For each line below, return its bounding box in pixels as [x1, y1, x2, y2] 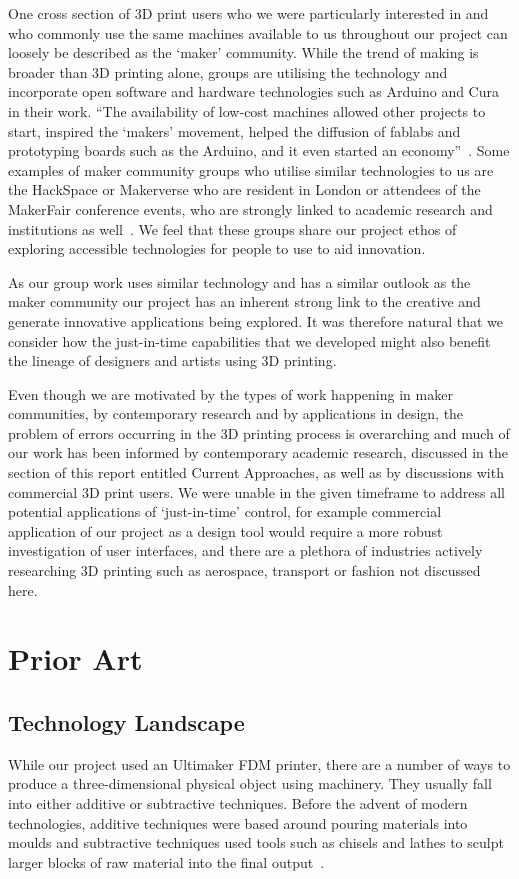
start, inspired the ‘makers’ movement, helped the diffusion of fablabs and [8, 120, 461, 141]
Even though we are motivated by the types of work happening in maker [8, 383, 453, 404]
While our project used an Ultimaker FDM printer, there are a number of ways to [8, 753, 511, 774]
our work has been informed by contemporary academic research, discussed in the [8, 442, 508, 463]
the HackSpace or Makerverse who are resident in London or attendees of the [8, 179, 481, 200]
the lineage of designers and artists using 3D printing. [8, 350, 337, 371]
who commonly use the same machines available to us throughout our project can [8, 22, 508, 43]
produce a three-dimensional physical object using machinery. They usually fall [8, 773, 492, 794]
